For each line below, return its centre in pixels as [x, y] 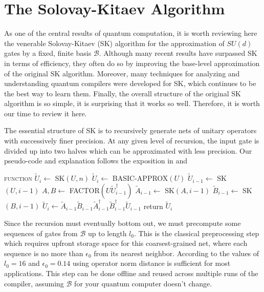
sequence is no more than [44, 253]
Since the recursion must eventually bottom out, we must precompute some [123, 223]
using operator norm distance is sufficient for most [152, 263]
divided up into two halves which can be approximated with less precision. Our [128, 150]
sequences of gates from [41, 233]
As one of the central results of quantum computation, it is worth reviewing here [131, 33]
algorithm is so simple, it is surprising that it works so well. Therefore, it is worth [132, 103]
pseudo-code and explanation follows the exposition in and [96, 161]
